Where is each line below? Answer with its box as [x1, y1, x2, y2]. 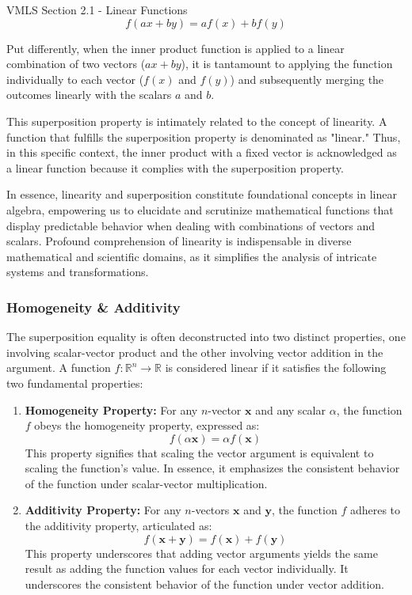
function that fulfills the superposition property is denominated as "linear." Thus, [6, 128, 401, 145]
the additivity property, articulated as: [25, 517, 212, 534]
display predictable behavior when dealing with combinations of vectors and [6, 217, 376, 233]
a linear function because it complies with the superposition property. [6, 159, 344, 176]
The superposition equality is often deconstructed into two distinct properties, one [6, 328, 406, 345]
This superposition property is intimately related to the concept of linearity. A [6, 112, 387, 129]
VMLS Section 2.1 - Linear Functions [6, 2, 188, 17]
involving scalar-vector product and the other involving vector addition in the [6, 343, 383, 360]
